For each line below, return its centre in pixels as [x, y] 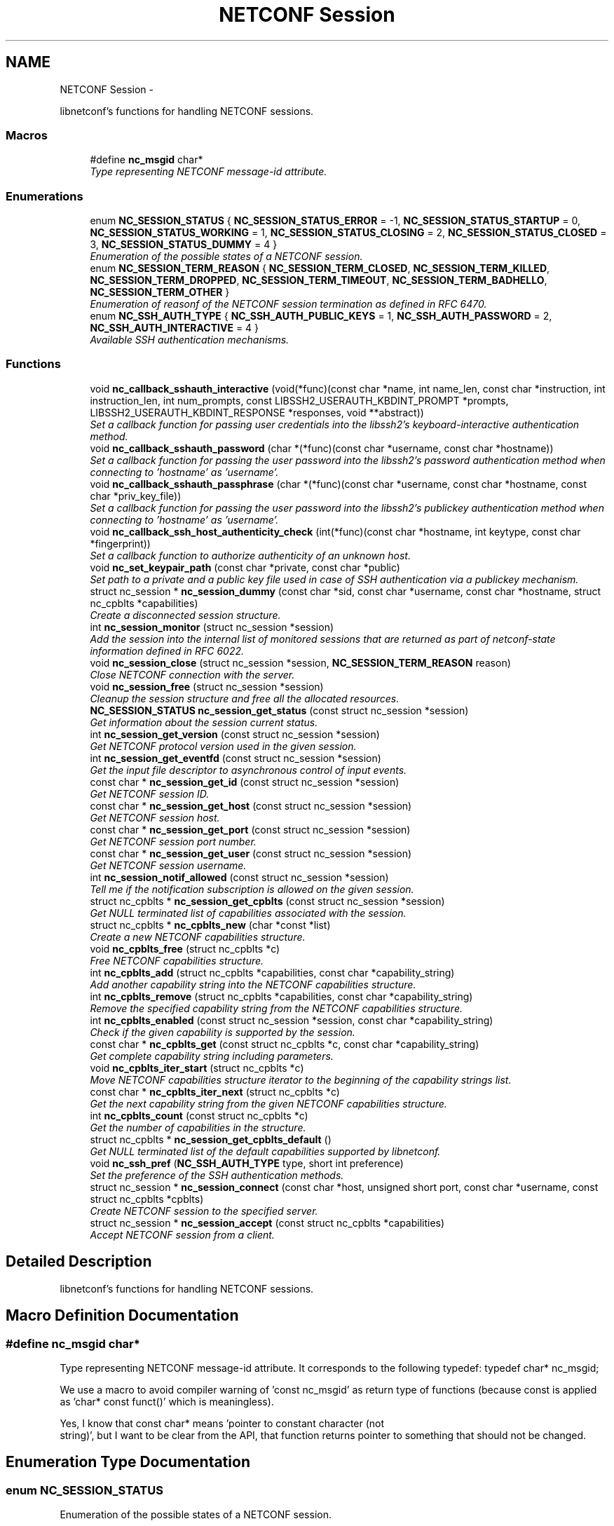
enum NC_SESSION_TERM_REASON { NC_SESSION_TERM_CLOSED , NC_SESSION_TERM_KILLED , [320, 268]
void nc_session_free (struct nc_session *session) [207, 686]
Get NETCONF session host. [155, 817]
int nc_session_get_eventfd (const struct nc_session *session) [236, 758]
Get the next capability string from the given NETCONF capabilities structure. [268, 1103]
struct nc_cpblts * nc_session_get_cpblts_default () [211, 1139]
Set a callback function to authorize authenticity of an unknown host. [250, 555]
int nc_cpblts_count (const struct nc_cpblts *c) [199, 1115]
